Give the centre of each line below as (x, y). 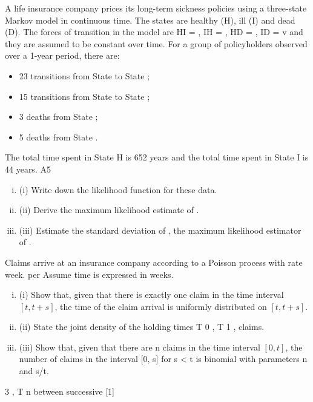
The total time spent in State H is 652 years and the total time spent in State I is (157, 157)
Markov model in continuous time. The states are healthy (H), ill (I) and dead (150, 20)
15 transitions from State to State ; (84, 96)
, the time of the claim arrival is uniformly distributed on (161, 306)
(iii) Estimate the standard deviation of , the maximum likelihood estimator (160, 230)
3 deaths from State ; (58, 117)
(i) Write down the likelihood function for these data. (118, 189)
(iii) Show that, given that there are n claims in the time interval (140, 347)
